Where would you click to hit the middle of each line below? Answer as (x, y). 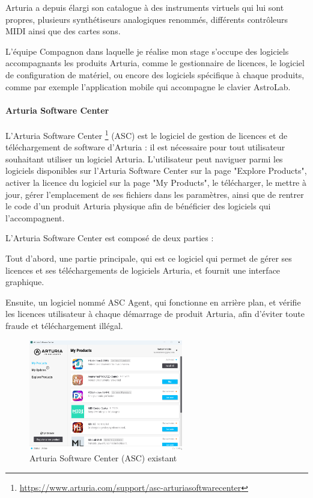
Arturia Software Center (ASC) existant (103, 458)
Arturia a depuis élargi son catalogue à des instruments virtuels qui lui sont (145, 7)
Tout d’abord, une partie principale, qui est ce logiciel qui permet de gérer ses (149, 258)
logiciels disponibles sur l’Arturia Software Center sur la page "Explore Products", (156, 171)
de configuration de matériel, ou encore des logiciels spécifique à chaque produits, (155, 74)
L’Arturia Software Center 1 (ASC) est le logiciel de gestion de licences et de (147, 134)
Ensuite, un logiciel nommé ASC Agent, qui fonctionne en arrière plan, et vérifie (153, 302)
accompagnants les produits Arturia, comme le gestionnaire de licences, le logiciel (155, 63)
